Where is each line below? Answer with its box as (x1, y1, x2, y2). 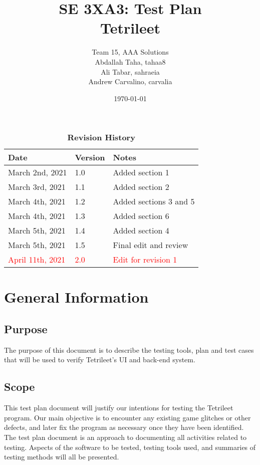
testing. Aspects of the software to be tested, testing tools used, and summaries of (4, 441, 256, 452)
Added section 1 (113, 166, 169, 178)
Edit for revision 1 (113, 254, 177, 266)
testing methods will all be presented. (4, 451, 119, 462)
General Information (4, 287, 149, 307)
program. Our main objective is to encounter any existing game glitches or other (4, 412, 251, 422)
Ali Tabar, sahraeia (101, 66, 160, 77)
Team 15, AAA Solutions (92, 47, 169, 57)
